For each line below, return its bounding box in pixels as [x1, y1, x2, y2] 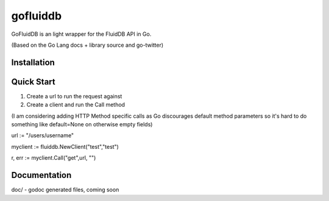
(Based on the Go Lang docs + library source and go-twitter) [11, 41, 164, 49]
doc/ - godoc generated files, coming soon [11, 186, 119, 194]
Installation [11, 57, 55, 67]
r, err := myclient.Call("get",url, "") [11, 154, 96, 162]
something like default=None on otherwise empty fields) [11, 121, 153, 128]
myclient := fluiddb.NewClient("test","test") [11, 143, 119, 150]
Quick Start [11, 77, 55, 87]
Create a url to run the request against [26, 92, 122, 100]
